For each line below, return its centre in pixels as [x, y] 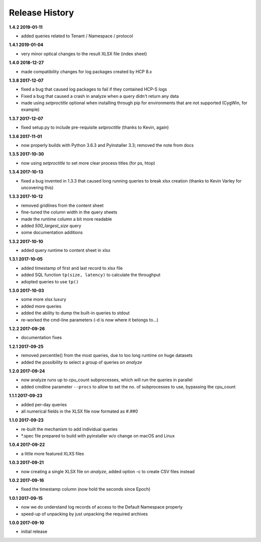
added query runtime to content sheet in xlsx [66, 250]
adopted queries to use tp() [50, 281]
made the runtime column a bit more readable [66, 219]
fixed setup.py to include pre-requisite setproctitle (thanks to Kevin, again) [95, 127]
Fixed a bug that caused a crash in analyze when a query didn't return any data [100, 96]
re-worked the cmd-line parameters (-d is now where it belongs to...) [90, 320]
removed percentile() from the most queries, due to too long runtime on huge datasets [107, 356]
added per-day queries [44, 404]
